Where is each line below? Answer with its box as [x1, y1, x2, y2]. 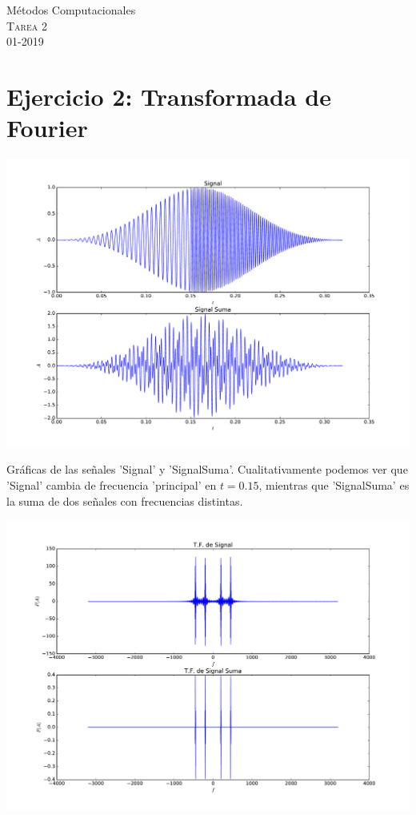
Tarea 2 [6, 17, 47, 34]
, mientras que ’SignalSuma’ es [258, 477, 410, 494]
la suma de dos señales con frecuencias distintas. [6, 492, 243, 509]
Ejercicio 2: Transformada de [6, 79, 331, 112]
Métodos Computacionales [6, 2, 136, 18]
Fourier [6, 111, 88, 144]
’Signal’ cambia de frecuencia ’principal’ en [6, 477, 217, 494]
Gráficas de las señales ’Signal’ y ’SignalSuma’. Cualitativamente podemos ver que [6, 461, 408, 478]
